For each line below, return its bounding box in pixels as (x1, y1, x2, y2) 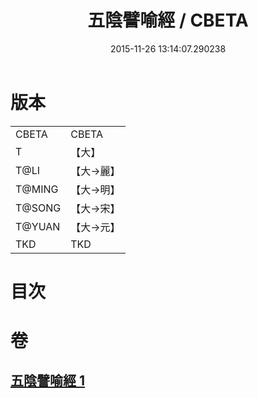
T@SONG (15, 201, 62, 215)
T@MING (15, 182, 59, 196)
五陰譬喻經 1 (10, 372, 86, 390)
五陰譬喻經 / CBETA (87, 9, 249, 32)
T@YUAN (15, 219, 61, 233)
